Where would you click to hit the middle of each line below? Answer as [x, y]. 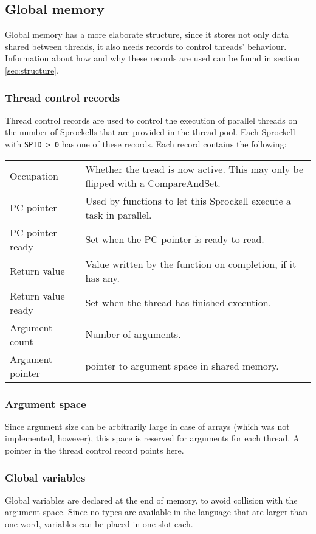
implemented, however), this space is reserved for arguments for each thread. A [152, 438]
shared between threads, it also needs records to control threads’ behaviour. [146, 46]
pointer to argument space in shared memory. [182, 366]
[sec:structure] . [32, 70]
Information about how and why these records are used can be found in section [153, 58]
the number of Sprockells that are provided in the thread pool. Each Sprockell [150, 132]
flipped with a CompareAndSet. [153, 183]
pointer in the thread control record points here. [94, 450]
